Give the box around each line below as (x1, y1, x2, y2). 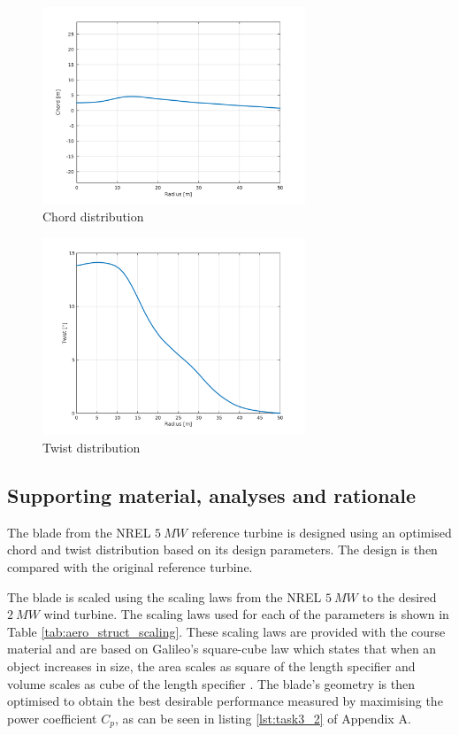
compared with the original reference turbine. (7, 557, 253, 576)
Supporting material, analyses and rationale (7, 481, 417, 508)
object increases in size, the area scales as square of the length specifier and (7, 656, 416, 675)
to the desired (362, 587, 437, 606)
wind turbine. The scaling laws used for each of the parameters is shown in (43, 605, 449, 623)
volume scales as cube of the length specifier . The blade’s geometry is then (7, 674, 415, 692)
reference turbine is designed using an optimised (191, 522, 452, 541)
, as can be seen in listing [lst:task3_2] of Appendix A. (114, 708, 411, 727)
